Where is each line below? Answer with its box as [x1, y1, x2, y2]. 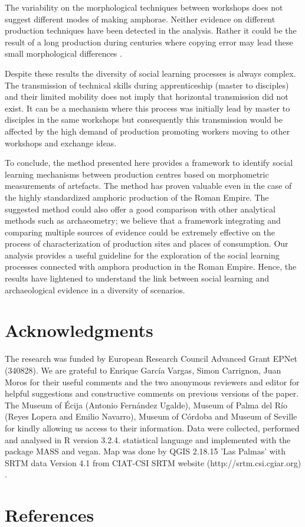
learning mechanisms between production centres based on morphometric [5, 168, 269, 180]
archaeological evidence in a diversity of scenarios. [5, 283, 185, 296]
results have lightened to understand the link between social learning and [5, 272, 270, 284]
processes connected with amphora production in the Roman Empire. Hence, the [5, 260, 297, 273]
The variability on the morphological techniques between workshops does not [5, 1, 283, 13]
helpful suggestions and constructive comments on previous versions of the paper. [5, 387, 299, 400]
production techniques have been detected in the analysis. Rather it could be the [5, 24, 297, 37]
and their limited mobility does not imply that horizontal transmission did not [5, 90, 288, 103]
